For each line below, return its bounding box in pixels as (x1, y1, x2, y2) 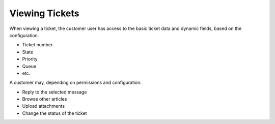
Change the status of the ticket (22, 110, 87, 116)
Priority (22, 56, 38, 62)
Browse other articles (22, 96, 67, 102)
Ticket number (22, 42, 53, 48)
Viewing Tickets (9, 8, 79, 19)
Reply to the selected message (22, 89, 87, 95)
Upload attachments (22, 103, 65, 109)
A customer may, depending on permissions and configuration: (9, 79, 142, 86)
